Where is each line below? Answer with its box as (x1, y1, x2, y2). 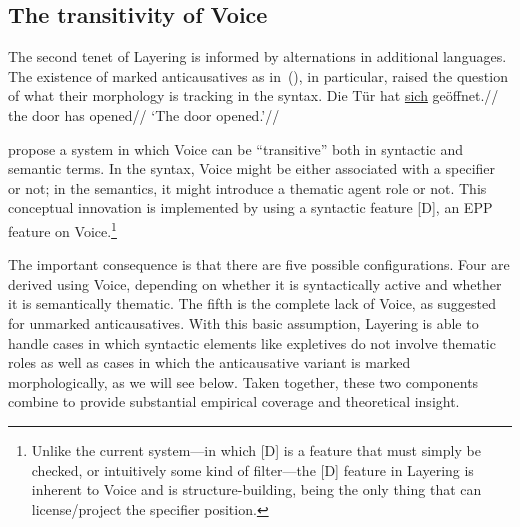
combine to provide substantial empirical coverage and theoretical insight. (8, 391, 460, 412)
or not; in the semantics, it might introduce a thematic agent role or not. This (8, 177, 487, 198)
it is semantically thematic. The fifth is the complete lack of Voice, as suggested (8, 293, 497, 314)
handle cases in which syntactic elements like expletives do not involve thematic (8, 332, 496, 353)
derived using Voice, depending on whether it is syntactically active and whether (8, 273, 502, 294)
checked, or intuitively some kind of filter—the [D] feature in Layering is (31, 459, 474, 480)
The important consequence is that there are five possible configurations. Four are (8, 254, 510, 275)
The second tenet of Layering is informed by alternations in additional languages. (8, 46, 507, 67)
